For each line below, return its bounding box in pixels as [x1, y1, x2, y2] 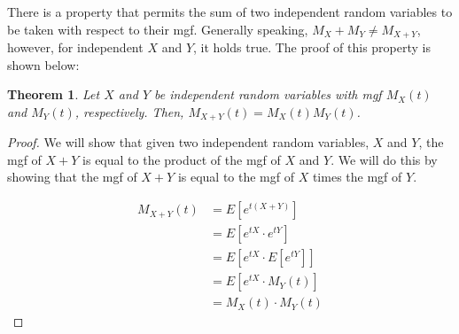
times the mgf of [312, 167, 402, 186]
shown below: [7, 55, 80, 74]
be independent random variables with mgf [154, 85, 382, 104]
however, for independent [7, 38, 144, 57]
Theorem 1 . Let [7, 85, 100, 104]
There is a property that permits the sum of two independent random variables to [7, 3, 453, 20]
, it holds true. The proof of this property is [193, 38, 431, 57]
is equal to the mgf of [177, 167, 295, 186]
